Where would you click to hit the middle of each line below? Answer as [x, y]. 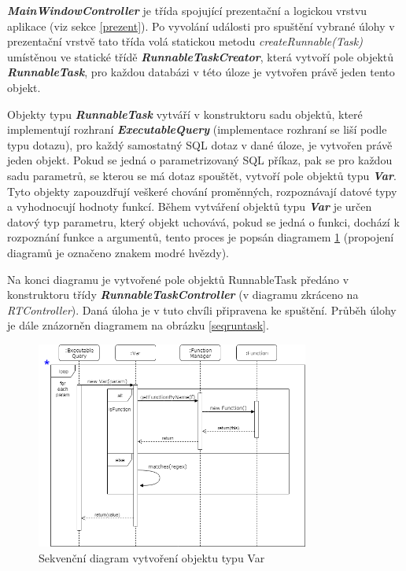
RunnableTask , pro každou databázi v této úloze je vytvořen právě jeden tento [201, 72]
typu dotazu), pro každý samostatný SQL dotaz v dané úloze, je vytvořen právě [200, 144]
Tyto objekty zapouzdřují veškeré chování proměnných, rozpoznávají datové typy [202, 191]
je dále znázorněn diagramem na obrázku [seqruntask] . [138, 325]
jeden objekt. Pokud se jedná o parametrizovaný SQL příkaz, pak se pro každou [200, 160]
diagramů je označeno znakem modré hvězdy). [118, 252]
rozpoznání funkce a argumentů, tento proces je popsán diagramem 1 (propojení [201, 237]
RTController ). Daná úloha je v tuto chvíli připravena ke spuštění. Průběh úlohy [202, 309]
